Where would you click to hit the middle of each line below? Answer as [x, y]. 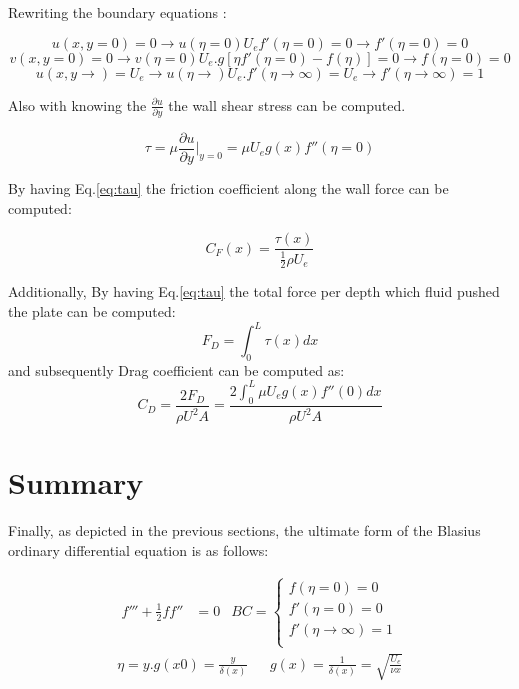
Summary [76, 482]
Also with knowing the [77, 104]
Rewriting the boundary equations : [117, 12]
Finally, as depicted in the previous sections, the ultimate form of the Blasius [244, 530]
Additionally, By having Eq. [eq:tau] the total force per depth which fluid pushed [254, 291]
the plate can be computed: [92, 311]
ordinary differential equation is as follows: [138, 549]
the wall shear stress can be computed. [287, 104]
